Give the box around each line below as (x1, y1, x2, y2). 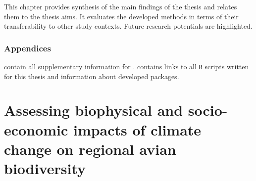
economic (4, 119, 68, 139)
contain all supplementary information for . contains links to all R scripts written (4, 61, 249, 71)
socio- (188, 100, 228, 120)
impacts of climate (73, 119, 202, 139)
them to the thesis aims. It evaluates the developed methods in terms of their (4, 11, 239, 21)
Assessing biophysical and (4, 100, 183, 120)
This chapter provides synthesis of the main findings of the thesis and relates (4, 1, 237, 11)
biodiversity (4, 158, 86, 178)
